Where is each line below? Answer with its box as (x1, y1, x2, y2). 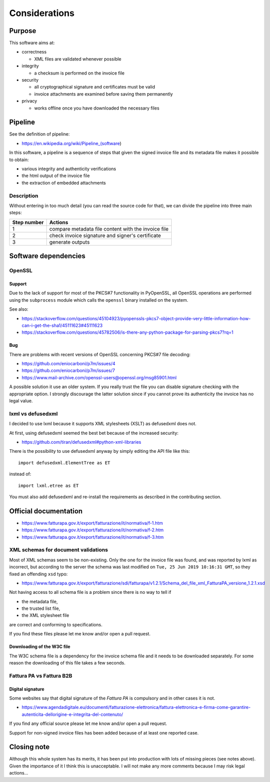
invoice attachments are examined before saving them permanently (34, 91, 173, 97)
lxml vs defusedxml (9, 410, 58, 417)
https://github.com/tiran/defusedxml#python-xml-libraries (21, 439, 142, 445)
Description (9, 192, 38, 199)
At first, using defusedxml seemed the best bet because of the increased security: (9, 430, 179, 436)
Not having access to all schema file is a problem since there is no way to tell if (9, 589, 172, 595)
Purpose (9, 27, 36, 35)
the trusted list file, (21, 605, 60, 611)
